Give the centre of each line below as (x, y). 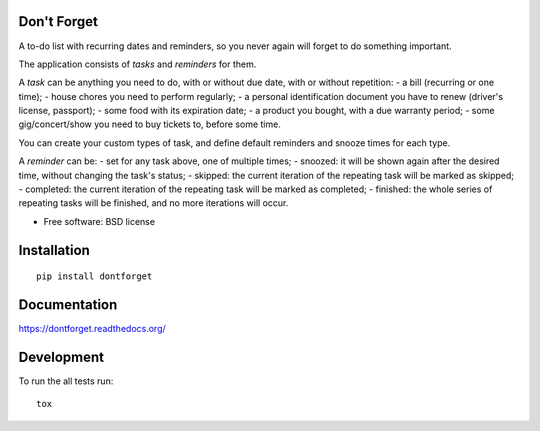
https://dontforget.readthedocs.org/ (92, 329)
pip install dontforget (94, 276)
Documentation (68, 305)
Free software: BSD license (99, 221)
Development (61, 356)
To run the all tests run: (66, 381)
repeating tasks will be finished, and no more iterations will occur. (153, 203)
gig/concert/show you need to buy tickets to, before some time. (150, 124)
